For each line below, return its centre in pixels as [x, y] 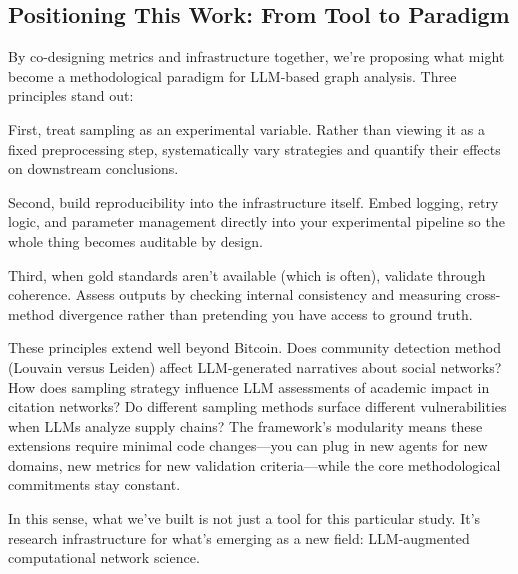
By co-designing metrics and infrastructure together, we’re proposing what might [256, 56]
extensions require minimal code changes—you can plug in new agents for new [248, 445]
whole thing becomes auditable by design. [135, 240]
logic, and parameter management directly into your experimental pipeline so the [256, 221]
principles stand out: [71, 95]
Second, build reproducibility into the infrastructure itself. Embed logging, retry [253, 201]
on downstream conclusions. [93, 168]
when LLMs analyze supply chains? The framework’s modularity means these [245, 425]
